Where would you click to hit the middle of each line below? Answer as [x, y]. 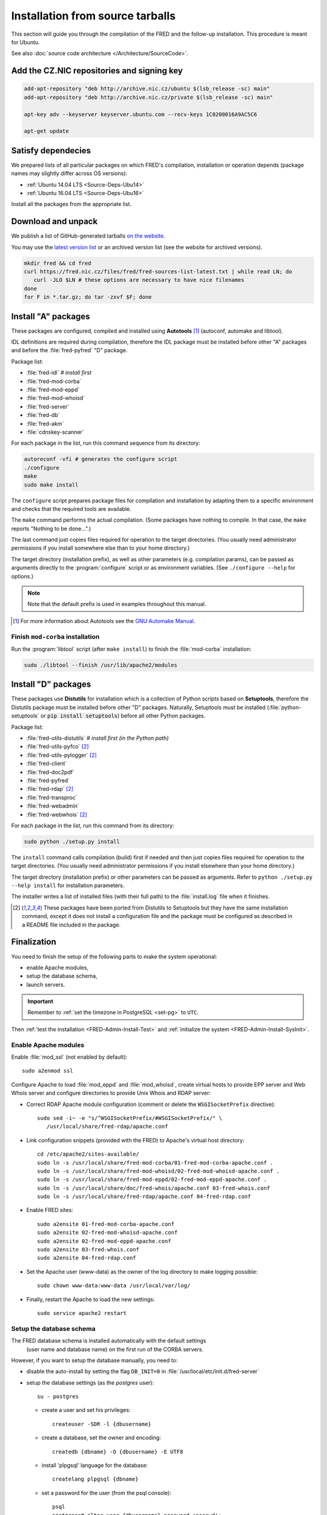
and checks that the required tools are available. [71, 508]
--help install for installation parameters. [68, 885]
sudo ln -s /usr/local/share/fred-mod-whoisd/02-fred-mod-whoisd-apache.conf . [158, 1171]
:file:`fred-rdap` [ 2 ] [50, 789]
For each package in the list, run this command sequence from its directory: [106, 443]
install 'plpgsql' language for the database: [95, 1465]
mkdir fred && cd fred [58, 263]
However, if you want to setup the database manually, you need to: [94, 1360]
